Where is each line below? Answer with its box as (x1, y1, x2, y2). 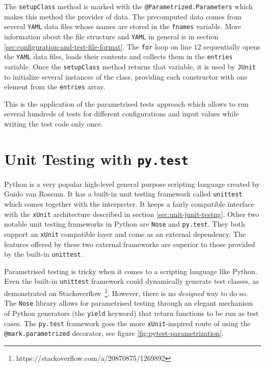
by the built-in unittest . (4, 249, 83, 259)
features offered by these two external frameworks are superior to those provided (4, 238, 255, 249)
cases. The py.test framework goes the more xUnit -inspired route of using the (4, 317, 251, 328)
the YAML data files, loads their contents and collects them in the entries (4, 51, 233, 62)
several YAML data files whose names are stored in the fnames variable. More (4, 21, 241, 32)
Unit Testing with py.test (4, 148, 189, 169)
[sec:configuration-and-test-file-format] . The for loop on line (4, 41, 192, 52)
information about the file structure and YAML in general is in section (4, 31, 219, 41)
